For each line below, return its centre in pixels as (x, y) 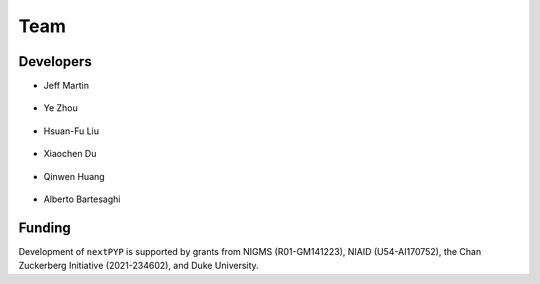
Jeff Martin (66, 86)
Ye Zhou (61, 108)
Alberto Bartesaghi (82, 199)
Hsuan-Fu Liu (71, 131)
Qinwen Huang (74, 176)
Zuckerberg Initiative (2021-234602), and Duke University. (138, 266)
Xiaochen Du (70, 154)
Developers (55, 61)
